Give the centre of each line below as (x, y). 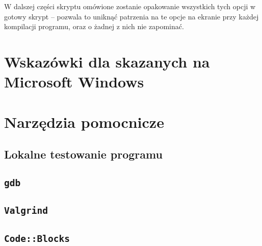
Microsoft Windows (74, 82)
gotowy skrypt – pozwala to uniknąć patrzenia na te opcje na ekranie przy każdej (132, 16)
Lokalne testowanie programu (83, 154)
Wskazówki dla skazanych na (107, 61)
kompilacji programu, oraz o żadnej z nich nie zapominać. (94, 26)
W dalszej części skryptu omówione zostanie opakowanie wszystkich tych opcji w (130, 6)
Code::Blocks (37, 238)
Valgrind (26, 211)
